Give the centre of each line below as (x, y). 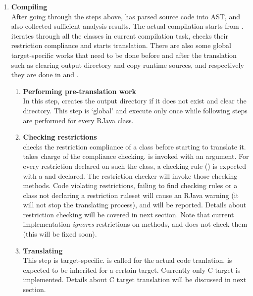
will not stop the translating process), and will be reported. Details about (135, 205)
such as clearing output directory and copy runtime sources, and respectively (127, 65)
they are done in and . (45, 74)
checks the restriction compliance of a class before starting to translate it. (134, 146)
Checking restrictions (60, 137)
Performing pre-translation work (80, 91)
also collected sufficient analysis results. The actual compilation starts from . (127, 26)
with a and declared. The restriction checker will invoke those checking (130, 175)
